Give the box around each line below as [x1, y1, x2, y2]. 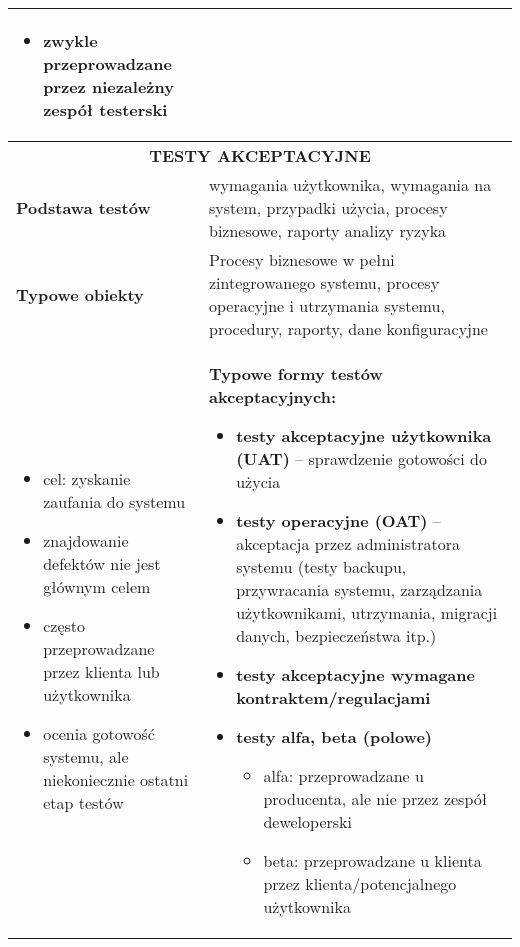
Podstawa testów [16, 196, 151, 219]
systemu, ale [43, 744, 129, 768]
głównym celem [43, 574, 151, 598]
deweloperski [263, 810, 352, 833]
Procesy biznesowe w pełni [209, 248, 395, 271]
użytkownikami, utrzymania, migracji [236, 601, 498, 624]
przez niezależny [43, 75, 174, 98]
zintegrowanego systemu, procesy [209, 271, 440, 294]
